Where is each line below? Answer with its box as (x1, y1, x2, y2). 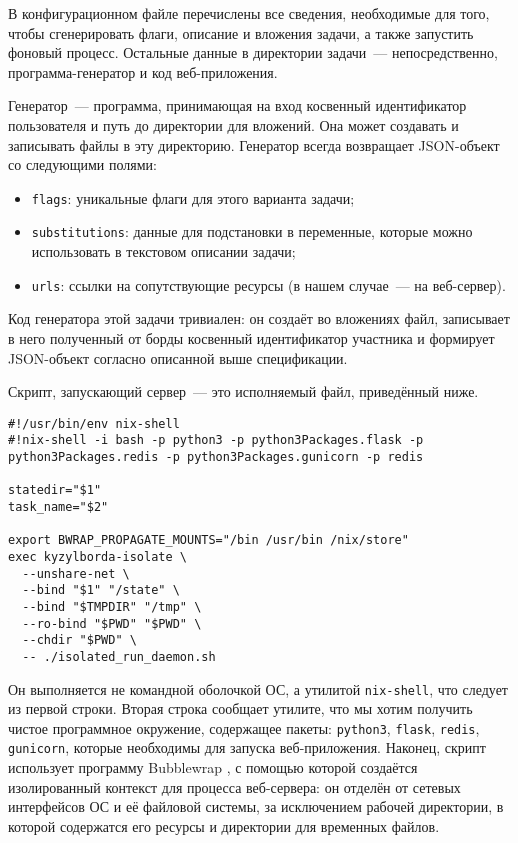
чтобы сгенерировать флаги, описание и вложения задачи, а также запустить (8, 22, 474, 43)
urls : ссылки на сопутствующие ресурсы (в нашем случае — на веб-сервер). (31, 274, 506, 295)
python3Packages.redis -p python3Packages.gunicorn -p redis (8, 450, 424, 464)
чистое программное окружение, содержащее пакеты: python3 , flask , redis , (8, 717, 480, 738)
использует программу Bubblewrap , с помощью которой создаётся (8, 757, 418, 778)
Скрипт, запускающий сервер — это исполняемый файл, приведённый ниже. (8, 381, 479, 402)
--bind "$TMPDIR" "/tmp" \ (22, 599, 202, 614)
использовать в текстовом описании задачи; (31, 241, 296, 262)
